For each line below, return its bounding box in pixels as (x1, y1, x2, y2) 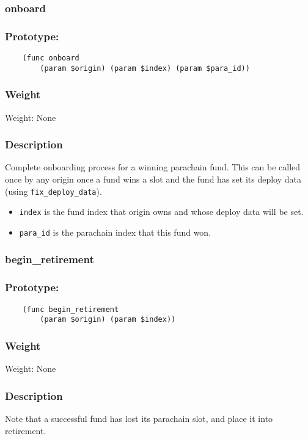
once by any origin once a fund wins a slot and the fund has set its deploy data (5, 173, 301, 185)
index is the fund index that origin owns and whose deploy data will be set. (19, 205, 304, 218)
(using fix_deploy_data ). (5, 184, 102, 197)
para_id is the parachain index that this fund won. (19, 225, 211, 238)
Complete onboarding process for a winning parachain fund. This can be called (5, 161, 301, 173)
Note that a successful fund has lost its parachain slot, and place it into (5, 412, 273, 424)
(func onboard (22, 54, 79, 63)
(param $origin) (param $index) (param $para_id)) (40, 63, 250, 73)
